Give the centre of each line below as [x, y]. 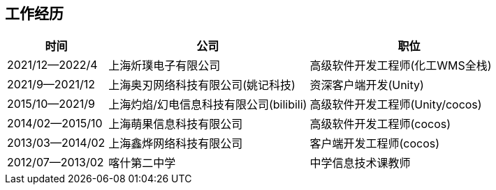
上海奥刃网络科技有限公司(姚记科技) [202, 85]
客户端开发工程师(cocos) [375, 144]
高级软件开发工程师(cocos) [380, 124]
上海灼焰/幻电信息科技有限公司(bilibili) [208, 105]
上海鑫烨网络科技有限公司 [176, 144]
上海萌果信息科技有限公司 [176, 124]
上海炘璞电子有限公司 [165, 66]
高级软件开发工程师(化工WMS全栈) [401, 66]
